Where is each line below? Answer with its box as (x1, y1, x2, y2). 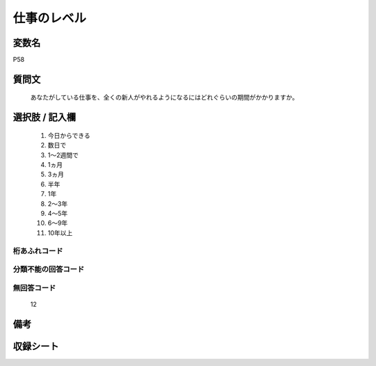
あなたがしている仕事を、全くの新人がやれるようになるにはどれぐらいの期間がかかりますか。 (30, 93, 299, 102)
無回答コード (13, 283, 56, 292)
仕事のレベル (13, 10, 87, 26)
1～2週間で (47, 150, 79, 159)
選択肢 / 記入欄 (13, 111, 77, 123)
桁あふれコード (13, 246, 63, 255)
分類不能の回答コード (13, 264, 85, 274)
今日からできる (47, 131, 91, 139)
